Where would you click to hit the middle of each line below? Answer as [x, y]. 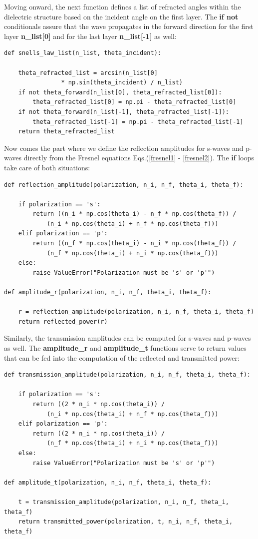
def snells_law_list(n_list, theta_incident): [83, 53]
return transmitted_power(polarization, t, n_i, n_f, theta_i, [126, 522]
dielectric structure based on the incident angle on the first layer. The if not [121, 16]
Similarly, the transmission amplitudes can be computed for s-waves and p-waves [128, 338]
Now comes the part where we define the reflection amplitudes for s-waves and [124, 148]
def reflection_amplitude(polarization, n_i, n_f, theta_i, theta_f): [124, 185]
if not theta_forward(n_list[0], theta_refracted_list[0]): [120, 92]
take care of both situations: [47, 167]
